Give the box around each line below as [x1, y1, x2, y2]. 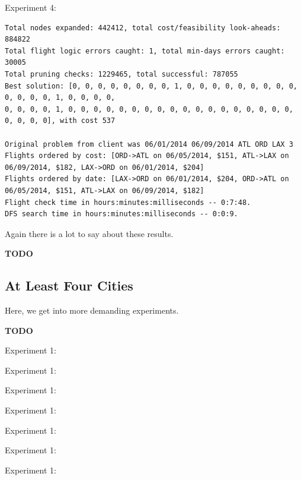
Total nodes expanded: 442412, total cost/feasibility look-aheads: [5, 23, 281, 32]
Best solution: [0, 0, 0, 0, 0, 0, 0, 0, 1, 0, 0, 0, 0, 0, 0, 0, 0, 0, [5, 81, 297, 90]
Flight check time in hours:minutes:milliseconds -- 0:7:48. [5, 198, 251, 207]
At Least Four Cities [5, 276, 133, 295]
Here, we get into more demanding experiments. [5, 304, 179, 317]
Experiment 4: [5, 1, 56, 13]
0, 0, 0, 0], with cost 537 [5, 116, 116, 125]
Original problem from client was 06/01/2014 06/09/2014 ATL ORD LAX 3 [5, 140, 293, 149]
